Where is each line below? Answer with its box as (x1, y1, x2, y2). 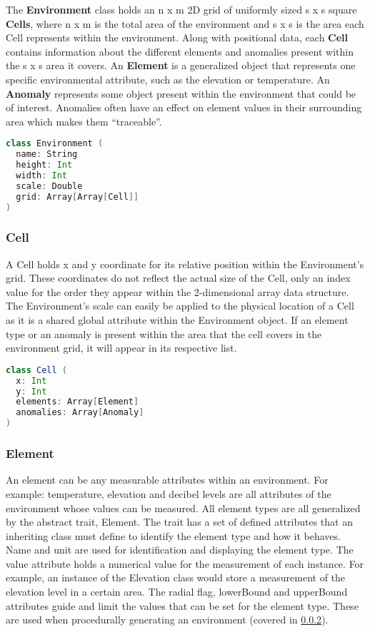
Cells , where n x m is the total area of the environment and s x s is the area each (6, 16, 364, 31)
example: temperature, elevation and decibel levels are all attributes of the (6, 486, 331, 501)
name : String (16, 149, 78, 160)
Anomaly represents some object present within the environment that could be (6, 86, 356, 101)
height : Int (16, 160, 73, 170)
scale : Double (16, 180, 83, 191)
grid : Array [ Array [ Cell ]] (16, 191, 139, 202)
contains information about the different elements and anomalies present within (6, 44, 354, 58)
